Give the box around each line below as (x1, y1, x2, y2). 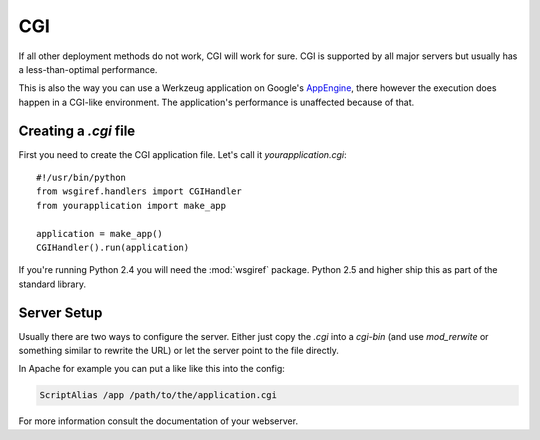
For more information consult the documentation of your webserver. (18, 415, 299, 427)
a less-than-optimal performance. (18, 63, 158, 75)
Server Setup (18, 304, 103, 321)
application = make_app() (36, 228, 164, 239)
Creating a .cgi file (18, 122, 136, 139)
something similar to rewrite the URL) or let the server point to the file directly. (18, 345, 340, 357)
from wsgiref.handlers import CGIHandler (36, 186, 242, 197)
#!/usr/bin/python (36, 172, 127, 184)
